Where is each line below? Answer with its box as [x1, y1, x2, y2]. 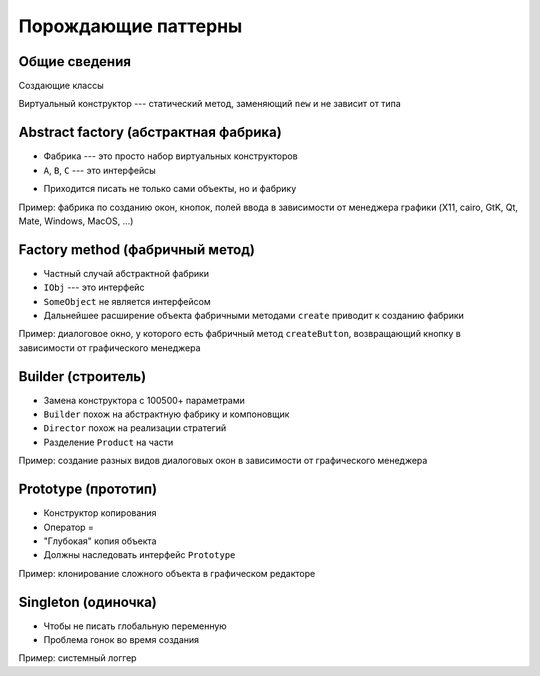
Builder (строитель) [18, 368, 147, 385]
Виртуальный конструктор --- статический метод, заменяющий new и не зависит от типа [18, 98, 402, 110]
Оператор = [43, 521, 95, 533]
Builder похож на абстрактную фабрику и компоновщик [43, 408, 290, 420]
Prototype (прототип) [18, 481, 158, 498]
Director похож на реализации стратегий [43, 422, 227, 434]
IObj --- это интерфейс [43, 281, 145, 294]
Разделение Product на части [43, 436, 174, 448]
